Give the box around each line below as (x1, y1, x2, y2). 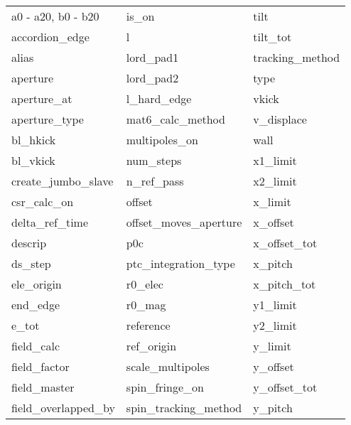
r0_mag (126, 296, 166, 313)
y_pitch (253, 399, 293, 416)
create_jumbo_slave (11, 173, 114, 189)
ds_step (11, 255, 51, 271)
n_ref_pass (126, 173, 184, 189)
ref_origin (126, 338, 177, 354)
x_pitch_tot (253, 276, 316, 292)
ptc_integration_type (126, 255, 235, 271)
